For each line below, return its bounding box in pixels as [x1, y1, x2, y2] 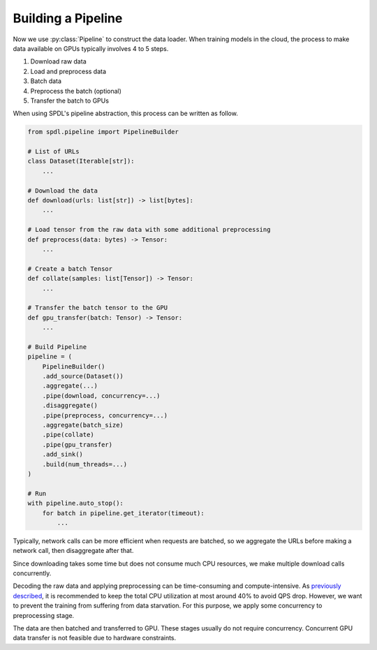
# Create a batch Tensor [27, 265, 113, 272]
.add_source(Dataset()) [42, 372, 124, 381]
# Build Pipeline [27, 343, 87, 350]
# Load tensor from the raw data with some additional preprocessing [27, 226, 271, 234]
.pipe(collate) [42, 431, 94, 439]
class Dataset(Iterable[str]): [27, 157, 135, 165]
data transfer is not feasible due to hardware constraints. [13, 634, 177, 642]
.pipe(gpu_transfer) [42, 441, 113, 448]
